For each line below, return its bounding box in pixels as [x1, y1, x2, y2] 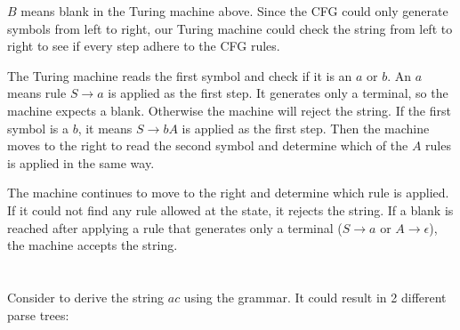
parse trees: [7, 305, 69, 324]
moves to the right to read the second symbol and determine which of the [7, 136, 408, 155]
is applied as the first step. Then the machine [182, 118, 430, 137]
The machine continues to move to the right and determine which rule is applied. [7, 183, 449, 202]
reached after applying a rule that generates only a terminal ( [7, 218, 343, 237]
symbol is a [7, 118, 69, 137]
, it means [77, 118, 133, 137]
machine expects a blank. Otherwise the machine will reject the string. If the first [7, 101, 451, 119]
